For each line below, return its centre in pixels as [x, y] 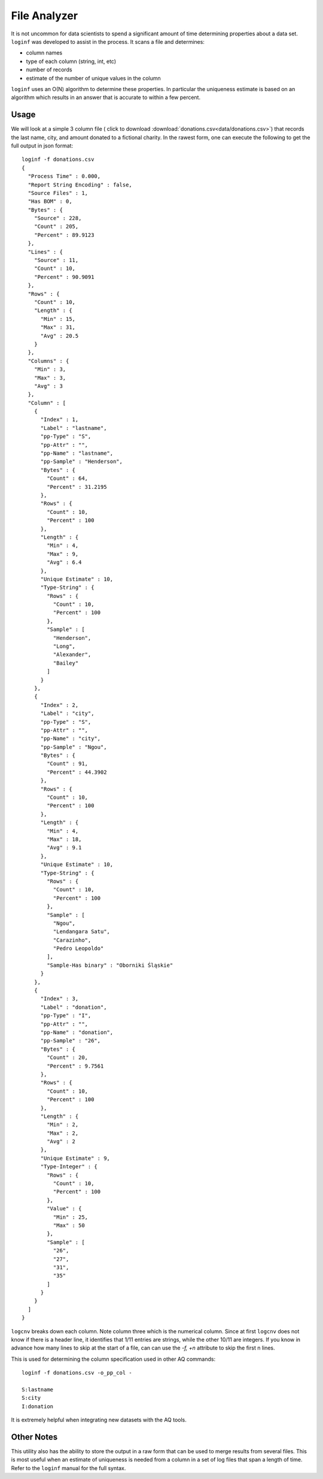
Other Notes [34, 1437]
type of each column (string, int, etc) [71, 61]
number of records [49, 70]
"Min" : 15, [58, 319]
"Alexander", [72, 655]
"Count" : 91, [68, 764]
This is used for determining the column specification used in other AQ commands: [113, 1359]
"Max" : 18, [64, 839]
